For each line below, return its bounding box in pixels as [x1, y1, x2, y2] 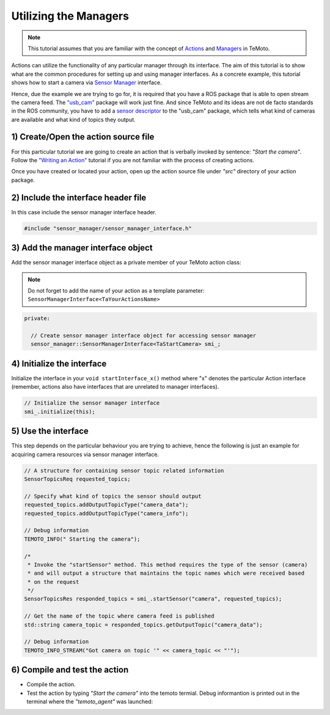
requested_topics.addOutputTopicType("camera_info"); [24, 510, 189, 517]
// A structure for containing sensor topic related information [24, 467, 224, 474]
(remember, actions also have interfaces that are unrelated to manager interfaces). [11, 383, 219, 391]
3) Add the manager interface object [11, 242, 153, 253]
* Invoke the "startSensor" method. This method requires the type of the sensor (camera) [28, 561, 308, 568]
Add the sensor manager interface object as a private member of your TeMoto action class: [11, 259, 241, 266]
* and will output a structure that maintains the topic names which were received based [28, 570, 305, 577]
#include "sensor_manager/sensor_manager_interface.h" [24, 225, 192, 232]
